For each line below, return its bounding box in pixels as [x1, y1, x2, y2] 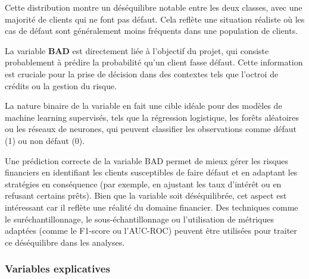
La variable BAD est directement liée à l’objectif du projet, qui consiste [5, 44, 269, 57]
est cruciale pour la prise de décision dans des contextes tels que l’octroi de [5, 67, 279, 80]
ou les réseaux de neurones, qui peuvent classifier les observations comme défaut [5, 123, 296, 135]
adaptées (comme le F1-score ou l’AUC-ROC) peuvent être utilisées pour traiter [5, 224, 297, 237]
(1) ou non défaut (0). [5, 134, 85, 146]
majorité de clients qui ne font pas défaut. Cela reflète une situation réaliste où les [5, 12, 305, 25]
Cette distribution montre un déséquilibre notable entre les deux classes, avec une [5, 1, 302, 13]
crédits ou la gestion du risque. [5, 79, 117, 92]
